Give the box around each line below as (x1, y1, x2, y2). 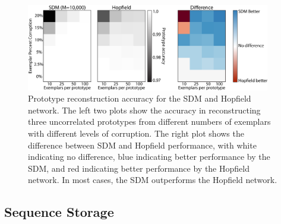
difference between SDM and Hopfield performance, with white (28, 138, 257, 151)
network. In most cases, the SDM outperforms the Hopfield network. (28, 173, 277, 186)
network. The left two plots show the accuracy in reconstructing (28, 103, 261, 116)
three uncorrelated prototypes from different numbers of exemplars (28, 115, 271, 128)
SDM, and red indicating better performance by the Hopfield (28, 162, 250, 174)
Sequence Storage (4, 203, 114, 221)
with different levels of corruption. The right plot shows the (28, 127, 244, 139)
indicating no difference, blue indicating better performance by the (28, 150, 270, 163)
